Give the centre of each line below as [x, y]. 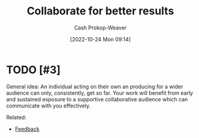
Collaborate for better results [100, 11]
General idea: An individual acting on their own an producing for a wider [95, 86]
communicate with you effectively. [48, 106]
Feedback [27, 129]
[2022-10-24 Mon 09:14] [100, 39]
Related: [16, 117]
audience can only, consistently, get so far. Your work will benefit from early [99, 93]
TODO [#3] [33, 70]
